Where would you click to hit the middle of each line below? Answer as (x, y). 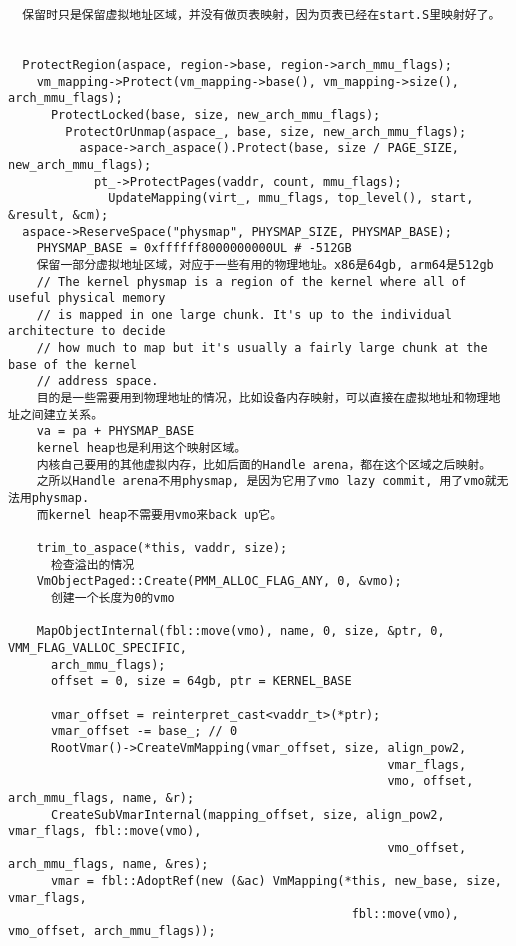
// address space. (97, 381)
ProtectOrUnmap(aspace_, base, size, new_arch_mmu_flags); (266, 131)
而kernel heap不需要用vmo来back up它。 (159, 514)
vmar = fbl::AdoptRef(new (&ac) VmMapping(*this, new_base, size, (276, 881)
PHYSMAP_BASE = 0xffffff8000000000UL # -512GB (194, 248)
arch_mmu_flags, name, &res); (108, 864)
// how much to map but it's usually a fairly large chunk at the (262, 348)
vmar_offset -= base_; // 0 (144, 731)
